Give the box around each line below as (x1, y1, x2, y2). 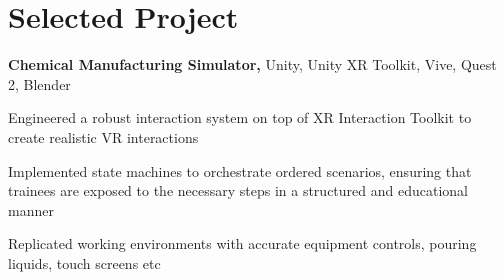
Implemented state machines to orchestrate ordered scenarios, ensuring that (8, 160, 472, 181)
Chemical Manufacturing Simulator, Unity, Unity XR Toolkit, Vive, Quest (8, 54, 497, 75)
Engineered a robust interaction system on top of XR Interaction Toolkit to (8, 107, 472, 128)
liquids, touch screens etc (8, 252, 161, 273)
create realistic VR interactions (8, 126, 199, 147)
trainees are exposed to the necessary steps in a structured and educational (8, 180, 468, 201)
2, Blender (8, 73, 71, 94)
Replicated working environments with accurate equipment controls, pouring (8, 233, 477, 254)
